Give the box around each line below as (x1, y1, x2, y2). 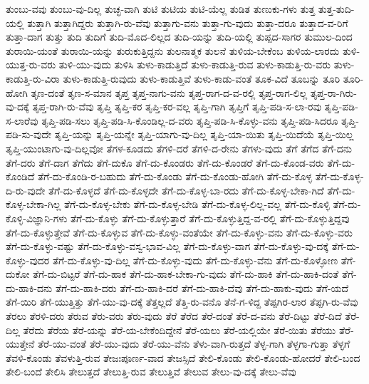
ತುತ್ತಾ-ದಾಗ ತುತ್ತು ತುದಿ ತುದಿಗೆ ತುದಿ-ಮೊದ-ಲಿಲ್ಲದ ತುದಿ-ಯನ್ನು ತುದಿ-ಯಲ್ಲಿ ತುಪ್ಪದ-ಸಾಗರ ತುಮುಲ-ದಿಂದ (6, 29, 353, 44)
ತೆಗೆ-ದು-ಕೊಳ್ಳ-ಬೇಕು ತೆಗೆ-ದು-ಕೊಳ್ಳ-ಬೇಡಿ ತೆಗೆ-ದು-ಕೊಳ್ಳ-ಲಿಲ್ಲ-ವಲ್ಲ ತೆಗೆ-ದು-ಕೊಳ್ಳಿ (64, 197, 330, 212)
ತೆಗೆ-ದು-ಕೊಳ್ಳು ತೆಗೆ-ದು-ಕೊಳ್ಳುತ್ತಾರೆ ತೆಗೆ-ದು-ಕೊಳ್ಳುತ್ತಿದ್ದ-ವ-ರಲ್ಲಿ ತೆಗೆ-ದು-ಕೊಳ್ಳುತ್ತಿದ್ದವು (71, 210, 350, 225)
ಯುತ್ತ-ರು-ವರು (6, 57, 56, 72)
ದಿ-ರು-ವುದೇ (6, 182, 46, 197)
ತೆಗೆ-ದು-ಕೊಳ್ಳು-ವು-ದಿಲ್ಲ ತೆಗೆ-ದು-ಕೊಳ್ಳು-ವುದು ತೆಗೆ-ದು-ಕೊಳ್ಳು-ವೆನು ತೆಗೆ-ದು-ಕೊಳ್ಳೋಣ (52, 252, 338, 267)
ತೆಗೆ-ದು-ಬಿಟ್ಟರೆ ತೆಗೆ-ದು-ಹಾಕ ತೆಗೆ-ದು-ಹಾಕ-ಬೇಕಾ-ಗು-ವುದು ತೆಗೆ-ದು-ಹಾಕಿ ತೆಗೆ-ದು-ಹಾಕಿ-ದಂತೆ (32, 266, 339, 281)
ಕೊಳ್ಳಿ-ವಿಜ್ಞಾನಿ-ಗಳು (6, 210, 68, 225)
